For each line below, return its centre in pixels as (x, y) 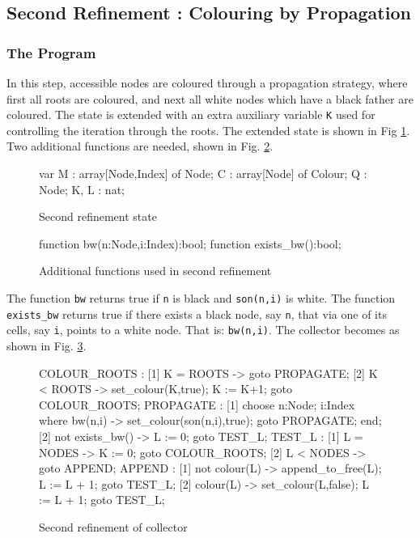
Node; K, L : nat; (82, 189)
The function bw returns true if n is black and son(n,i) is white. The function (201, 298)
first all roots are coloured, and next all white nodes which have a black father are (210, 98)
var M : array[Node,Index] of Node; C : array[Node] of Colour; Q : (203, 174)
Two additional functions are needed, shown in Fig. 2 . (140, 146)
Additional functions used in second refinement (155, 271)
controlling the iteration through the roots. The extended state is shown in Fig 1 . (208, 130)
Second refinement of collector (113, 526)
